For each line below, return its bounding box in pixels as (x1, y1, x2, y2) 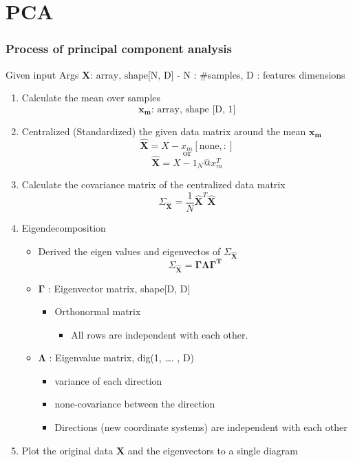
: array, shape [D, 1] (151, 104, 236, 114)
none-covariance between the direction (54, 396, 215, 411)
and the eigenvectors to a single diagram (127, 443, 298, 457)
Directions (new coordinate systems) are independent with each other (54, 420, 347, 434)
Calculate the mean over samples (21, 90, 161, 105)
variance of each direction (54, 373, 162, 388)
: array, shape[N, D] (90, 70, 174, 81)
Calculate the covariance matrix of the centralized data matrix (21, 177, 286, 192)
